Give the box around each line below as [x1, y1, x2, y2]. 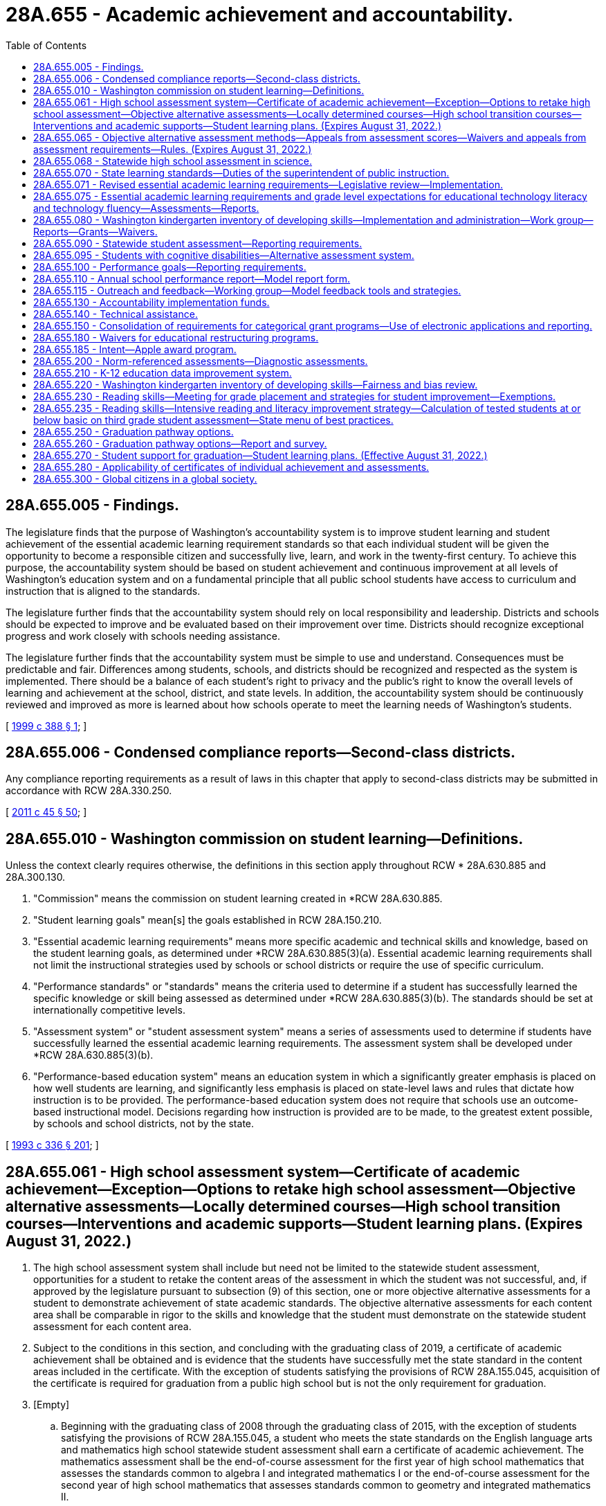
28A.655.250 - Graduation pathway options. [33, 425, 234, 438]
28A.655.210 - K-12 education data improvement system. [33, 366, 292, 379]
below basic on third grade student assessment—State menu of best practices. [33, 413, 394, 426]
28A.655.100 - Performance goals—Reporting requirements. [33, 260, 306, 273]
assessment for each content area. [33, 1320, 192, 1333]
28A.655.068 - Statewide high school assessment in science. [33, 154, 313, 167]
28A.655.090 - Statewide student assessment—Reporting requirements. [33, 237, 362, 249]
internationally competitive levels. [33, 1004, 185, 1016]
